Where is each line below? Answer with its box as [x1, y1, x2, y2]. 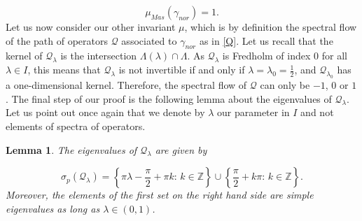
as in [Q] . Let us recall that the [199, 33, 333, 48]
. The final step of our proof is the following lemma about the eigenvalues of [6, 91, 332, 106]
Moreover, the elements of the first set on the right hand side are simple [6, 187, 314, 202]
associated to [121, 33, 177, 48]
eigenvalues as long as [6, 201, 100, 215]
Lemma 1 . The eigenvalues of [6, 142, 137, 157]
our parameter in [217, 105, 290, 120]
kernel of [6, 48, 43, 63]
